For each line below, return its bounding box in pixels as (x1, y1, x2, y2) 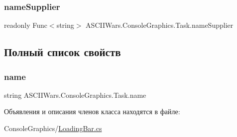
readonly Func (4, 20, 47, 30)
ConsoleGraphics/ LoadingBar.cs (4, 123, 102, 133)
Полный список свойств (4, 44, 121, 60)
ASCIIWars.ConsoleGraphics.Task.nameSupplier (86, 20, 234, 30)
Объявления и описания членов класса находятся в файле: (4, 106, 180, 117)
